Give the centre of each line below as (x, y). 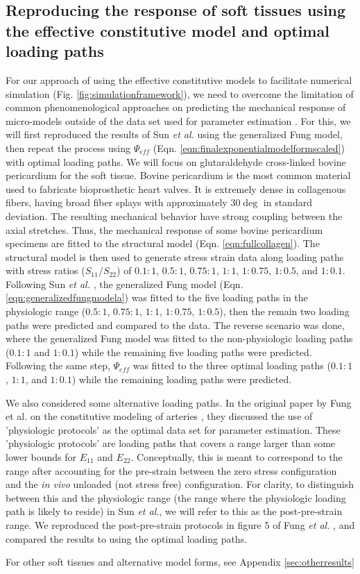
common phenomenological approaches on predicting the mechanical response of (176, 107)
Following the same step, (58, 365)
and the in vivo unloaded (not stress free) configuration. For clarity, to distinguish (180, 484)
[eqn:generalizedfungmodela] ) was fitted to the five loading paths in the (157, 297)
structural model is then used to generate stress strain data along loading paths (175, 256)
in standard (288, 202)
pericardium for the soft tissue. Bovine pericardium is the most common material (178, 175)
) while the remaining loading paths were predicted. (182, 379)
